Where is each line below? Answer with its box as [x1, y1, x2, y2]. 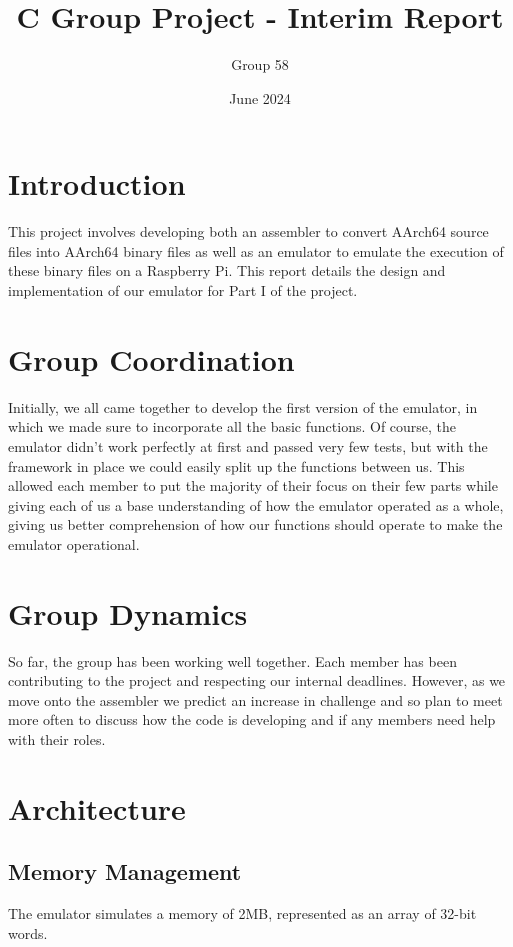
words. [8, 922, 48, 943]
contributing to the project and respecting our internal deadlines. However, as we [8, 670, 506, 691]
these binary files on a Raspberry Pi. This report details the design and [8, 260, 446, 281]
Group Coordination [8, 338, 295, 379]
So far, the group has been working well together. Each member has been [8, 650, 457, 671]
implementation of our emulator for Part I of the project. [8, 280, 358, 301]
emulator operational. [8, 533, 140, 554]
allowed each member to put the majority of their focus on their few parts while [8, 475, 498, 496]
